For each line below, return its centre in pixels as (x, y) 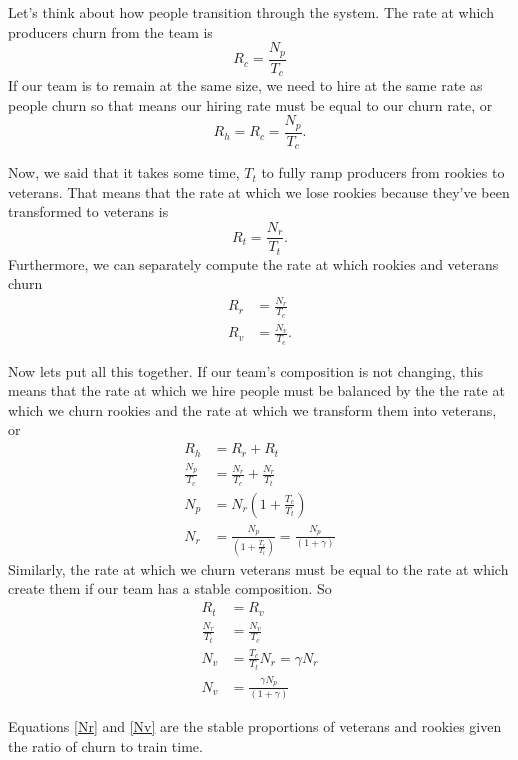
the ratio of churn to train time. (105, 745)
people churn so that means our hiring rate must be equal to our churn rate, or (250, 104)
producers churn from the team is (110, 31)
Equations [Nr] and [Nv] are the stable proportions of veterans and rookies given (255, 726)
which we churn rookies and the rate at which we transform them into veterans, (252, 409)
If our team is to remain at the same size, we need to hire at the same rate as (245, 85)
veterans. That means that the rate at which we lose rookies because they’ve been (259, 191)
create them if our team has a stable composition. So (170, 588)
